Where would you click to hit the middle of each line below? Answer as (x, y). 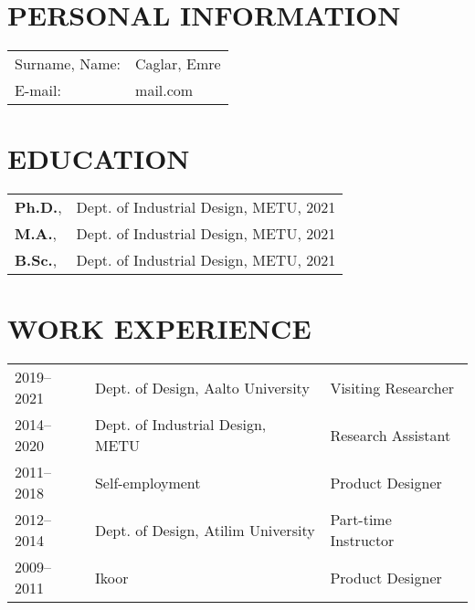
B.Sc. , (36, 260)
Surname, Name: (68, 64)
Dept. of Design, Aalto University (202, 387)
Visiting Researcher (392, 387)
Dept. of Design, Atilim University (205, 530)
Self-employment (148, 482)
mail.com (164, 90)
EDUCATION (99, 158)
